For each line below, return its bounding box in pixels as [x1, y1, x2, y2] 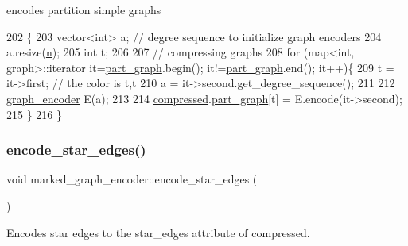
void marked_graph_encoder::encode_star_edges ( [6, 171, 258, 187]
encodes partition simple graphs [6, 2, 161, 17]
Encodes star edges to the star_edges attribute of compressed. [6, 224, 310, 240]
